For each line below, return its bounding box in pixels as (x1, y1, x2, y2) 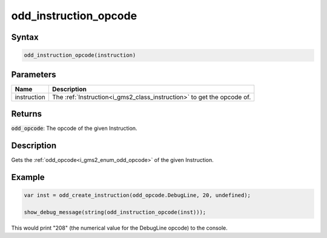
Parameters (11, 69, 56, 80)
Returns (11, 109, 42, 119)
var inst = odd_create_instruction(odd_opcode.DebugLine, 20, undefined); (24, 192, 251, 199)
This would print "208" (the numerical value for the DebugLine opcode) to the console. (11, 224, 228, 231)
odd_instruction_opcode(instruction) (24, 52, 136, 59)
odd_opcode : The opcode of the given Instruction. (11, 124, 137, 132)
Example (11, 172, 45, 182)
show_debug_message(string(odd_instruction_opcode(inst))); (24, 208, 206, 216)
